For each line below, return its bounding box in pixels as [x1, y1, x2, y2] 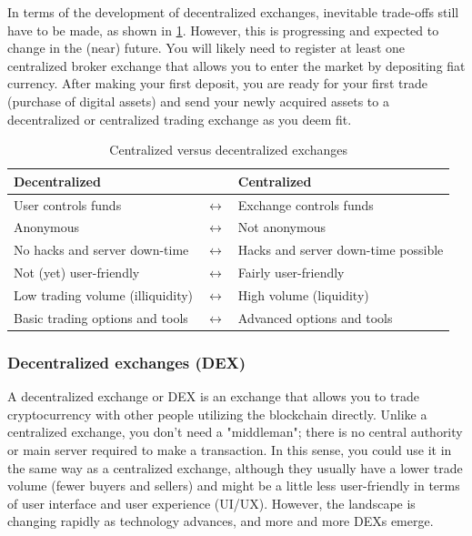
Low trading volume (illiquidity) [14, 285, 194, 304]
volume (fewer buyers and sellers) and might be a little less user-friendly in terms [7, 476, 460, 495]
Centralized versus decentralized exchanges [109, 140, 347, 159]
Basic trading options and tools [14, 308, 188, 327]
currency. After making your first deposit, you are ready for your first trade [7, 74, 427, 93]
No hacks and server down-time [14, 240, 189, 259]
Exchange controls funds [237, 195, 374, 214]
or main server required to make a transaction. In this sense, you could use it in [7, 440, 452, 459]
